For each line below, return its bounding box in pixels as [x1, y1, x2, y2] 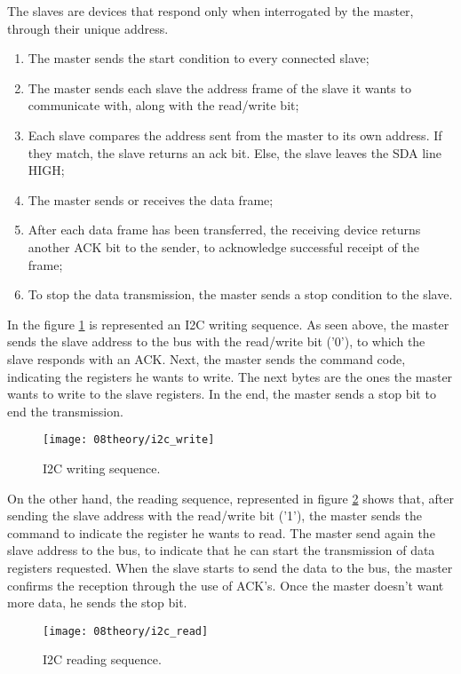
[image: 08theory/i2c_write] [43, 433, 215, 447]
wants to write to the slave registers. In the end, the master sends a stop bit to [7, 385, 436, 403]
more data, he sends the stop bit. [7, 593, 187, 612]
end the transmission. [7, 401, 123, 420]
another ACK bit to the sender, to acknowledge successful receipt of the [28, 237, 420, 256]
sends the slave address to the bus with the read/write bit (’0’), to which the [7, 332, 425, 351]
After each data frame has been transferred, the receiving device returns [28, 220, 421, 239]
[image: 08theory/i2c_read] [43, 624, 209, 638]
